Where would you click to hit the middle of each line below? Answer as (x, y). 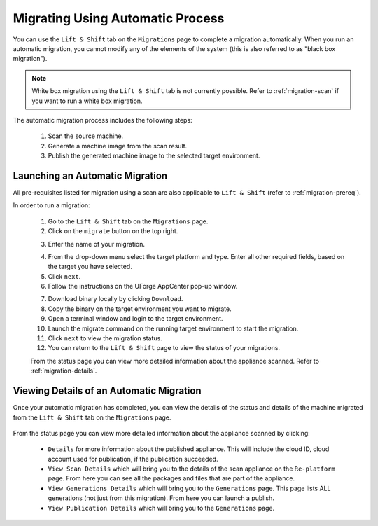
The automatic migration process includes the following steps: (103, 120)
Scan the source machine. (86, 136)
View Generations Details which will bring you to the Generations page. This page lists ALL (189, 488)
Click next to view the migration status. (105, 338)
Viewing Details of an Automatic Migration (107, 391)
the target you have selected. (90, 267)
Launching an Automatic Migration (90, 175)
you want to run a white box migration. (87, 101)
